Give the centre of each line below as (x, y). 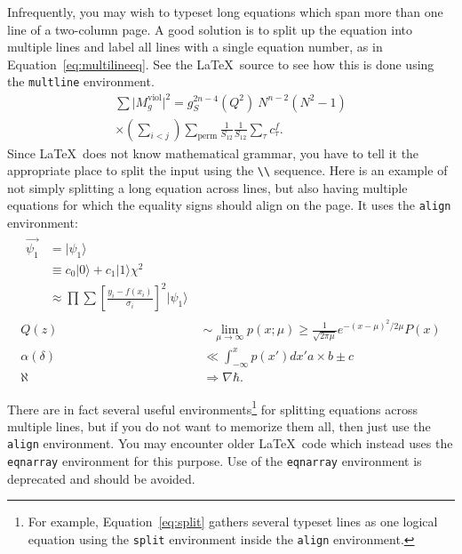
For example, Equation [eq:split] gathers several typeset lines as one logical (233, 522)
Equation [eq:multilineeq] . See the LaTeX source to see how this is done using (221, 64)
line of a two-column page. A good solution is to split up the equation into (210, 29)
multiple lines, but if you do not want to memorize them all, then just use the (219, 426)
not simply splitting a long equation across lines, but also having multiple (207, 187)
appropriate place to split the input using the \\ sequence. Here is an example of (227, 170)
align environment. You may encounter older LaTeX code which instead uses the (230, 443)
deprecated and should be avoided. (101, 478)
